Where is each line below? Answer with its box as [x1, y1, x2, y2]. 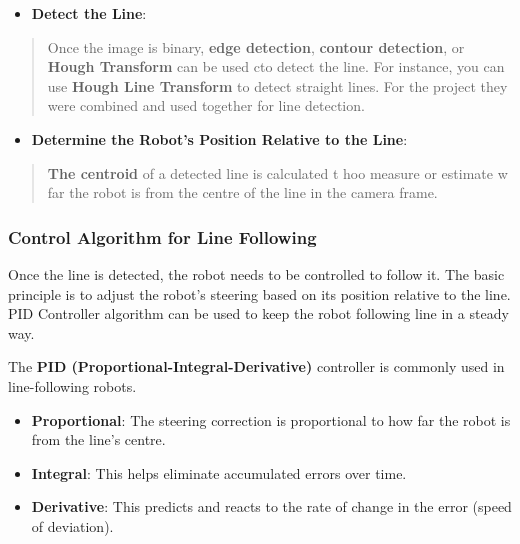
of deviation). [31, 515, 114, 536]
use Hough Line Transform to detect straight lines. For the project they [47, 75, 508, 96]
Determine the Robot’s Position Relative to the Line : [31, 128, 408, 149]
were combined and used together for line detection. [47, 95, 365, 116]
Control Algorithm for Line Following [8, 224, 317, 249]
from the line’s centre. [31, 429, 166, 450]
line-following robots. [8, 375, 137, 396]
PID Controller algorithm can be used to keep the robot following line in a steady [8, 303, 509, 324]
